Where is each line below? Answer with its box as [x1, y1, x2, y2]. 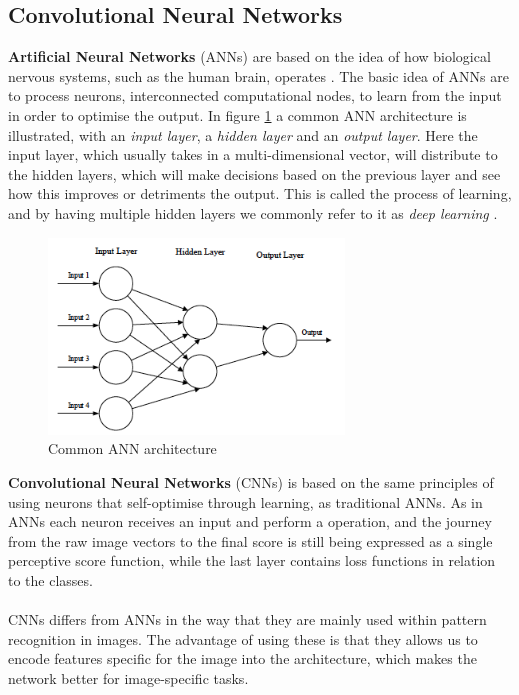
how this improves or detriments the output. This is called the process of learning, [8, 183, 512, 204]
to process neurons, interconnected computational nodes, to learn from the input [8, 85, 502, 106]
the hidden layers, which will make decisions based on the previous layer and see [8, 163, 501, 184]
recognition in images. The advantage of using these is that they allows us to [8, 628, 478, 649]
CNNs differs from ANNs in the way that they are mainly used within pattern [8, 609, 487, 630]
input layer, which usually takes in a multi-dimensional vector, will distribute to [8, 144, 498, 165]
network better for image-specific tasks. [8, 668, 249, 688]
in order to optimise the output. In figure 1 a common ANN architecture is [8, 104, 467, 125]
